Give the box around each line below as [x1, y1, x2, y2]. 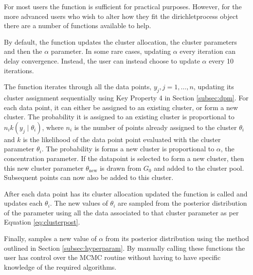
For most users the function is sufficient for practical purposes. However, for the [4, 1, 242, 11]
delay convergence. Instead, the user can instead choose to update [4, 55, 200, 65]
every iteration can [180, 46, 236, 56]
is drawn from [100, 162, 142, 173]
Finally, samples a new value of [4, 233, 97, 243]
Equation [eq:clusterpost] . [4, 217, 80, 227]
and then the [4, 46, 42, 56]
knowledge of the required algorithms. [4, 261, 117, 272]
